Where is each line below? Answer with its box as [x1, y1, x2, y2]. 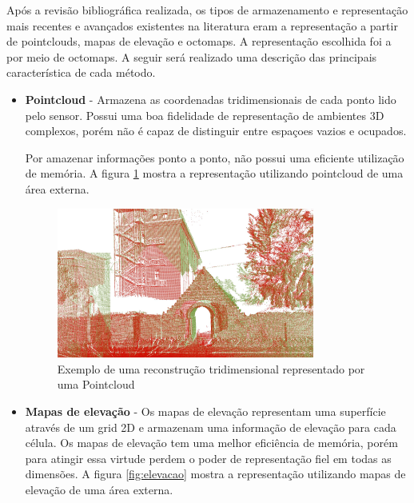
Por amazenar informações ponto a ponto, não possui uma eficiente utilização [25, 149, 404, 166]
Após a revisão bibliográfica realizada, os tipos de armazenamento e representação [6, 2, 408, 18]
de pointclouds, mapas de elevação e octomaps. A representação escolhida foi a [6, 33, 392, 50]
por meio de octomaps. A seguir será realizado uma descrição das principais [6, 48, 377, 65]
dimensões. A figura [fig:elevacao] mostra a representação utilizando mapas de [25, 465, 406, 482]
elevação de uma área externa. [25, 481, 173, 498]
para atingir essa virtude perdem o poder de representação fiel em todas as [25, 449, 392, 466]
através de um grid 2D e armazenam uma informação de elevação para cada [25, 418, 396, 435]
